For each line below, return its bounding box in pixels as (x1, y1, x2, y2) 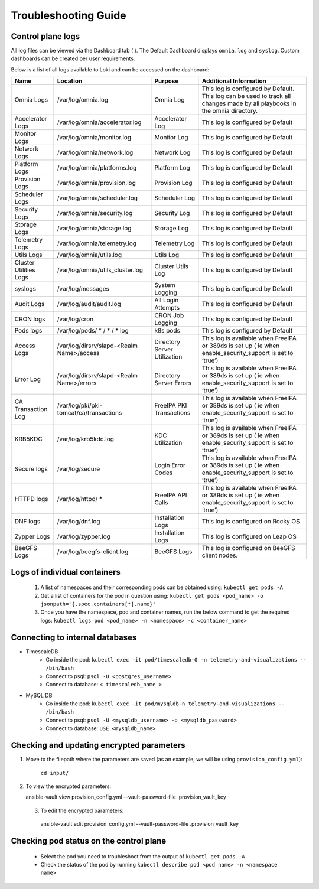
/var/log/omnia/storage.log (57, 224, 132, 233)
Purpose (154, 77, 179, 85)
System (154, 281, 175, 289)
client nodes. (201, 551, 238, 559)
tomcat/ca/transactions (57, 409, 122, 417)
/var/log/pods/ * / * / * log (57, 327, 129, 335)
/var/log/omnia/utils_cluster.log (57, 266, 144, 274)
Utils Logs (14, 251, 43, 259)
